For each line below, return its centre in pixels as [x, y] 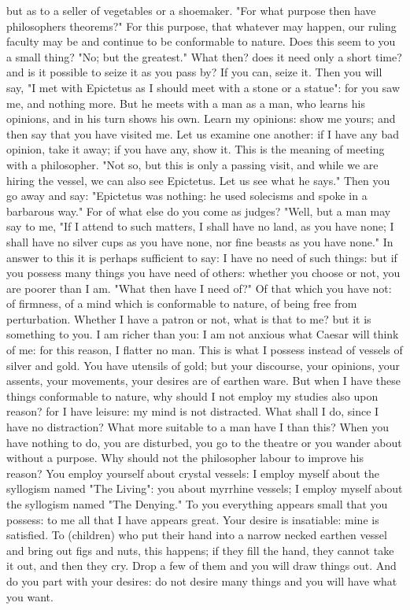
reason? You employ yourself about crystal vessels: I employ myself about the [193, 473]
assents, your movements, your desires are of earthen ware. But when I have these [203, 381]
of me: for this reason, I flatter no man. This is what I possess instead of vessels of [205, 350]
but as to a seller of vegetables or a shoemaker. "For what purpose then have [191, 10]
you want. [30, 596]
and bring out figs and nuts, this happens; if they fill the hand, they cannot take [200, 550]
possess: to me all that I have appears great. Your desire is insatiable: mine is [193, 519]
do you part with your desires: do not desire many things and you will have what [202, 580]
